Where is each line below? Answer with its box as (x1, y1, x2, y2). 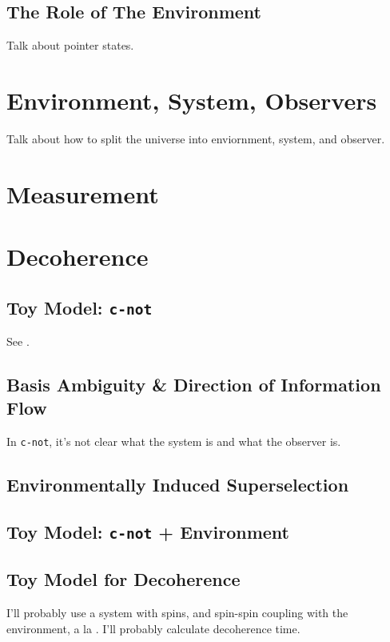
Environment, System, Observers (6, 83, 377, 116)
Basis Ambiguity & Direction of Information (6, 372, 381, 397)
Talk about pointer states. (6, 37, 134, 54)
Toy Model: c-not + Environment (6, 520, 290, 544)
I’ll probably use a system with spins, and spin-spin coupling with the (6, 604, 348, 621)
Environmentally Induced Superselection (6, 472, 349, 497)
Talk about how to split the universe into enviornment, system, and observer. (6, 130, 385, 146)
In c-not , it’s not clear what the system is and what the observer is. (6, 433, 341, 450)
